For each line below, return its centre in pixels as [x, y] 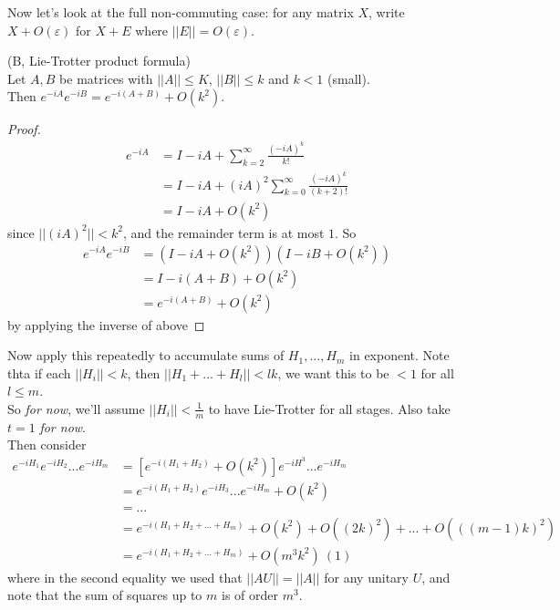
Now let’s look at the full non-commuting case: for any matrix [181, 12]
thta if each [39, 372]
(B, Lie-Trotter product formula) [99, 61]
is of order [250, 595]
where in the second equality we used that [125, 577]
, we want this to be [333, 372]
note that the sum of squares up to [105, 595]
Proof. [24, 129]
